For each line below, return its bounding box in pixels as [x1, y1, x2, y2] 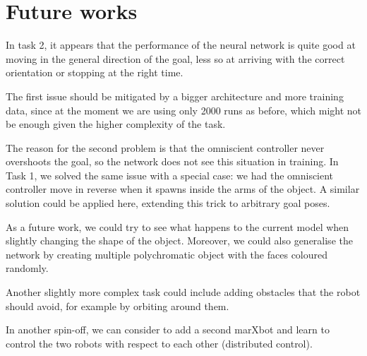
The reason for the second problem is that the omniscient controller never [6, 140, 325, 155]
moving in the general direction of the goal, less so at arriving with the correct [6, 51, 345, 66]
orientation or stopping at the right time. [6, 65, 183, 80]
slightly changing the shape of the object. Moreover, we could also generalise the [6, 233, 353, 248]
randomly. [6, 261, 49, 275]
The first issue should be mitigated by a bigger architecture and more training [6, 88, 344, 103]
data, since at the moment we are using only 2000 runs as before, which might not [6, 102, 361, 117]
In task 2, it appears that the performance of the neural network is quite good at [6, 37, 356, 52]
